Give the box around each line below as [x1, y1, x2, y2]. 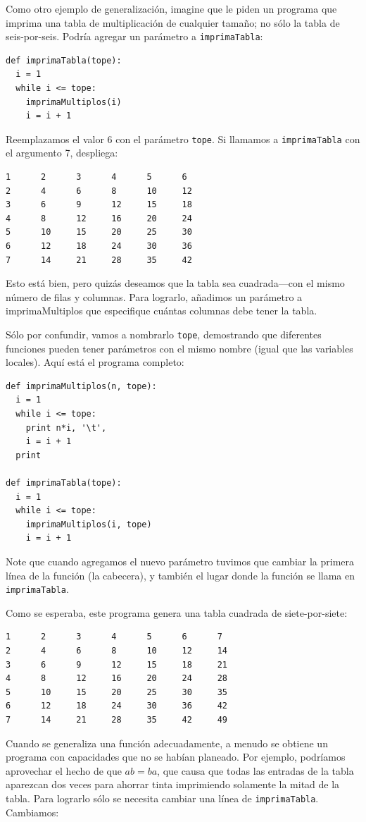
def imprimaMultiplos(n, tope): [6, 381, 157, 391]
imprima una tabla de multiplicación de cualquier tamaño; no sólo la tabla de [6, 15, 340, 30]
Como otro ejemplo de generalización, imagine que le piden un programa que [6, 1, 337, 16]
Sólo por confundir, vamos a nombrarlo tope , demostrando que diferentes [6, 327, 322, 341]
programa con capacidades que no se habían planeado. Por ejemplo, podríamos [6, 749, 346, 764]
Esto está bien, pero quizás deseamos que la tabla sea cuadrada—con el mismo [6, 276, 345, 290]
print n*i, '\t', [25, 422, 107, 433]
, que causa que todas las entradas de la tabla [157, 763, 354, 778]
